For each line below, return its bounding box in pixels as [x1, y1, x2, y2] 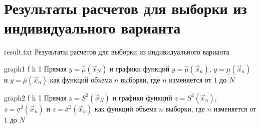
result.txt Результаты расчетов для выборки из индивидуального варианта [4, 46, 229, 57]
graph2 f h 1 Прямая [4, 92, 67, 102]
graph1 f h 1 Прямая [4, 63, 67, 73]
